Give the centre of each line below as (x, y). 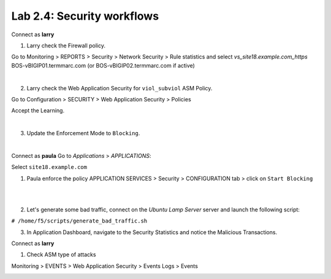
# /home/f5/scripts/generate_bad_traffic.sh (79, 221)
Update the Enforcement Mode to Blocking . (83, 133)
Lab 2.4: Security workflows (85, 16)
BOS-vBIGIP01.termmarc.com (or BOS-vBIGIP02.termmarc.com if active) (103, 65)
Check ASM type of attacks (61, 254)
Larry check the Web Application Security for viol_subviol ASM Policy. (120, 88)
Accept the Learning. (38, 111)
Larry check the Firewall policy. (66, 45)
